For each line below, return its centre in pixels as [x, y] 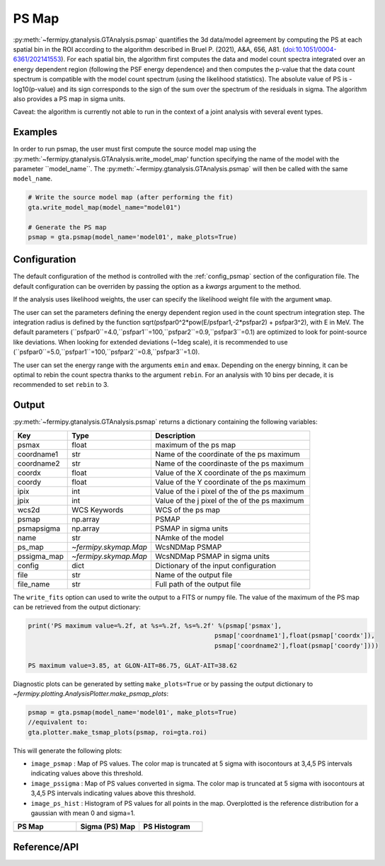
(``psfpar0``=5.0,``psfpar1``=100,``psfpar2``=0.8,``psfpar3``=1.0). [107, 352]
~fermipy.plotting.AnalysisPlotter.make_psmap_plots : [91, 693]
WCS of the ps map [188, 509]
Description [176, 435]
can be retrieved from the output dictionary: [77, 607]
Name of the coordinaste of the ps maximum [230, 463]
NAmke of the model [190, 538]
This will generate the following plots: [68, 751]
